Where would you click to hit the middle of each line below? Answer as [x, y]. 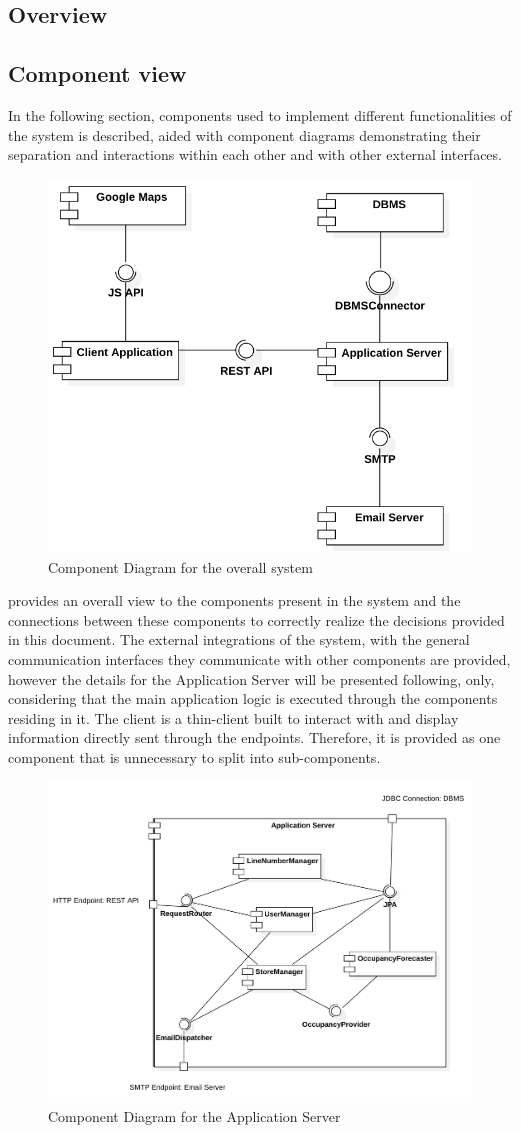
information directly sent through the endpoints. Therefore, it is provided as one [254, 737]
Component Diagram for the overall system [180, 566]
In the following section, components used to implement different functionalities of [260, 114]
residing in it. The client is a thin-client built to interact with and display [233, 717]
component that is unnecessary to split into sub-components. [194, 756]
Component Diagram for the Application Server [194, 1116]
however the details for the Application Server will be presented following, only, [251, 678]
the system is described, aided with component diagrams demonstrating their [244, 134]
